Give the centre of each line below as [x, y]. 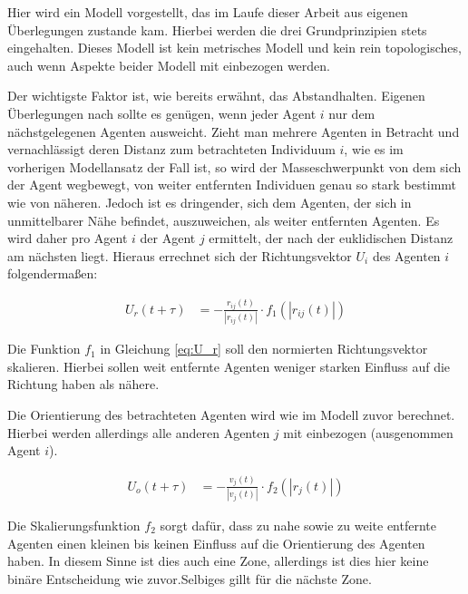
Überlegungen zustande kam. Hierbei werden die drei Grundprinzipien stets [217, 29]
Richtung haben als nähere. [83, 384]
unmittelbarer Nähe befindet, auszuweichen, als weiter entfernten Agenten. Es [224, 220]
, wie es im [374, 149]
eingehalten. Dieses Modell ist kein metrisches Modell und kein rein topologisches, [234, 48]
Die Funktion [44, 349]
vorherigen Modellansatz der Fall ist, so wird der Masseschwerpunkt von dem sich [234, 166]
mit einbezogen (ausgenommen [368, 432]
